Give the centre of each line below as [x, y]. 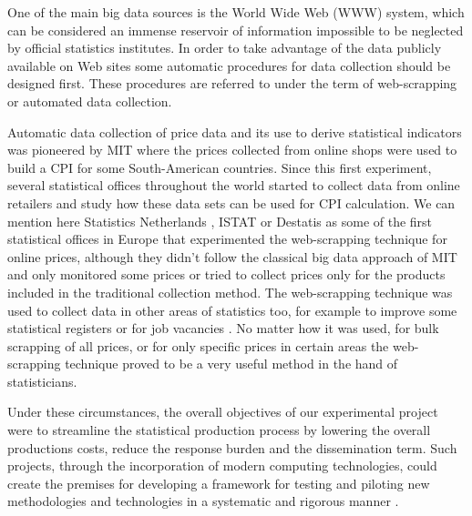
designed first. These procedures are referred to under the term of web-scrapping [232, 83]
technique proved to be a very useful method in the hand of [231, 364]
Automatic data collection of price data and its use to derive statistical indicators [235, 132]
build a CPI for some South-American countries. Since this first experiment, [220, 167]
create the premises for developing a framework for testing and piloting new [219, 483]
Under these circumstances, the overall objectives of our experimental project [223, 412]
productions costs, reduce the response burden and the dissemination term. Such [232, 447]
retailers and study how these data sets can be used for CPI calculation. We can [231, 202]
